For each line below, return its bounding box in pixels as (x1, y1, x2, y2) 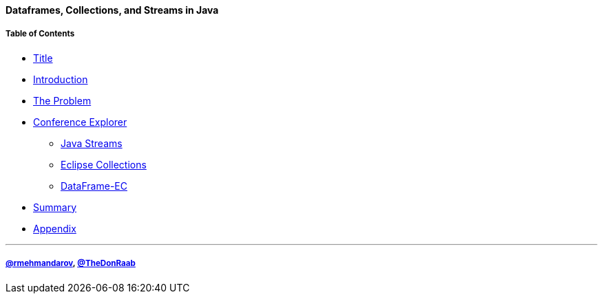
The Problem (33, 94, 92, 107)
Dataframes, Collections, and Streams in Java (6, 4, 219, 16)
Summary (33, 201, 77, 213)
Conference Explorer (33, 115, 127, 128)
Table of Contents (6, 29, 75, 39)
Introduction (33, 73, 88, 85)
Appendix (33, 222, 76, 234)
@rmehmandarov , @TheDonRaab (6, 258, 136, 269)
